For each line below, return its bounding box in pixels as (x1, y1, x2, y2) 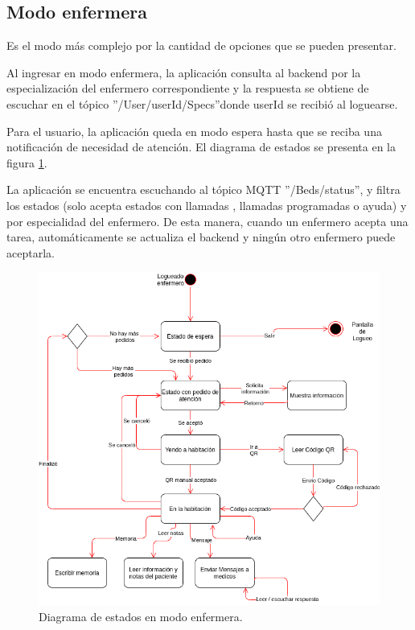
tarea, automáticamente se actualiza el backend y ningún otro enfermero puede (6, 229, 396, 245)
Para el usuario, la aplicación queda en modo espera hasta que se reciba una (6, 122, 382, 139)
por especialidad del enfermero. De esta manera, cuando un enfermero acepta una (6, 212, 409, 229)
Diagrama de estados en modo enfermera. (39, 607, 243, 624)
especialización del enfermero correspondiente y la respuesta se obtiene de (6, 80, 369, 97)
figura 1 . (6, 154, 47, 171)
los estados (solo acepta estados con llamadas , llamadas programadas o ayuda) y (6, 196, 407, 213)
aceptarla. (6, 244, 55, 261)
